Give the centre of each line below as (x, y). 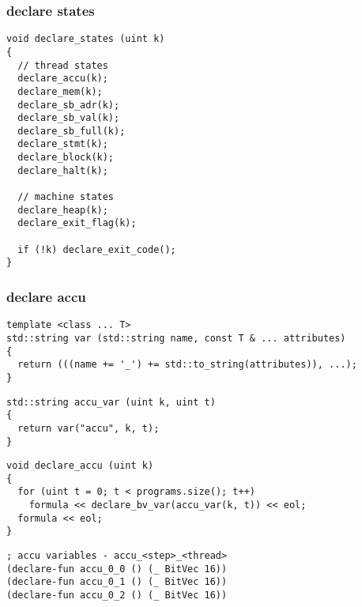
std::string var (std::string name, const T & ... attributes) (176, 338)
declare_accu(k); (63, 79)
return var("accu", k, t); (89, 428)
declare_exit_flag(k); (77, 223)
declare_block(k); (66, 158)
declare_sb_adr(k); (69, 105)
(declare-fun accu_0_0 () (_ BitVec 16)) (117, 569)
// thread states (63, 65)
